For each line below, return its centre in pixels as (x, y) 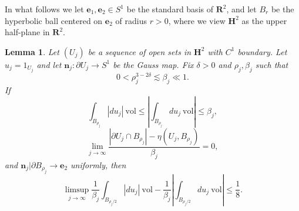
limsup (77, 190)
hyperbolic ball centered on (54, 20)
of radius (131, 20)
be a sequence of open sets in (140, 51)
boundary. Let (262, 51)
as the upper (264, 20)
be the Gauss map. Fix (153, 64)
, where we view (197, 20)
